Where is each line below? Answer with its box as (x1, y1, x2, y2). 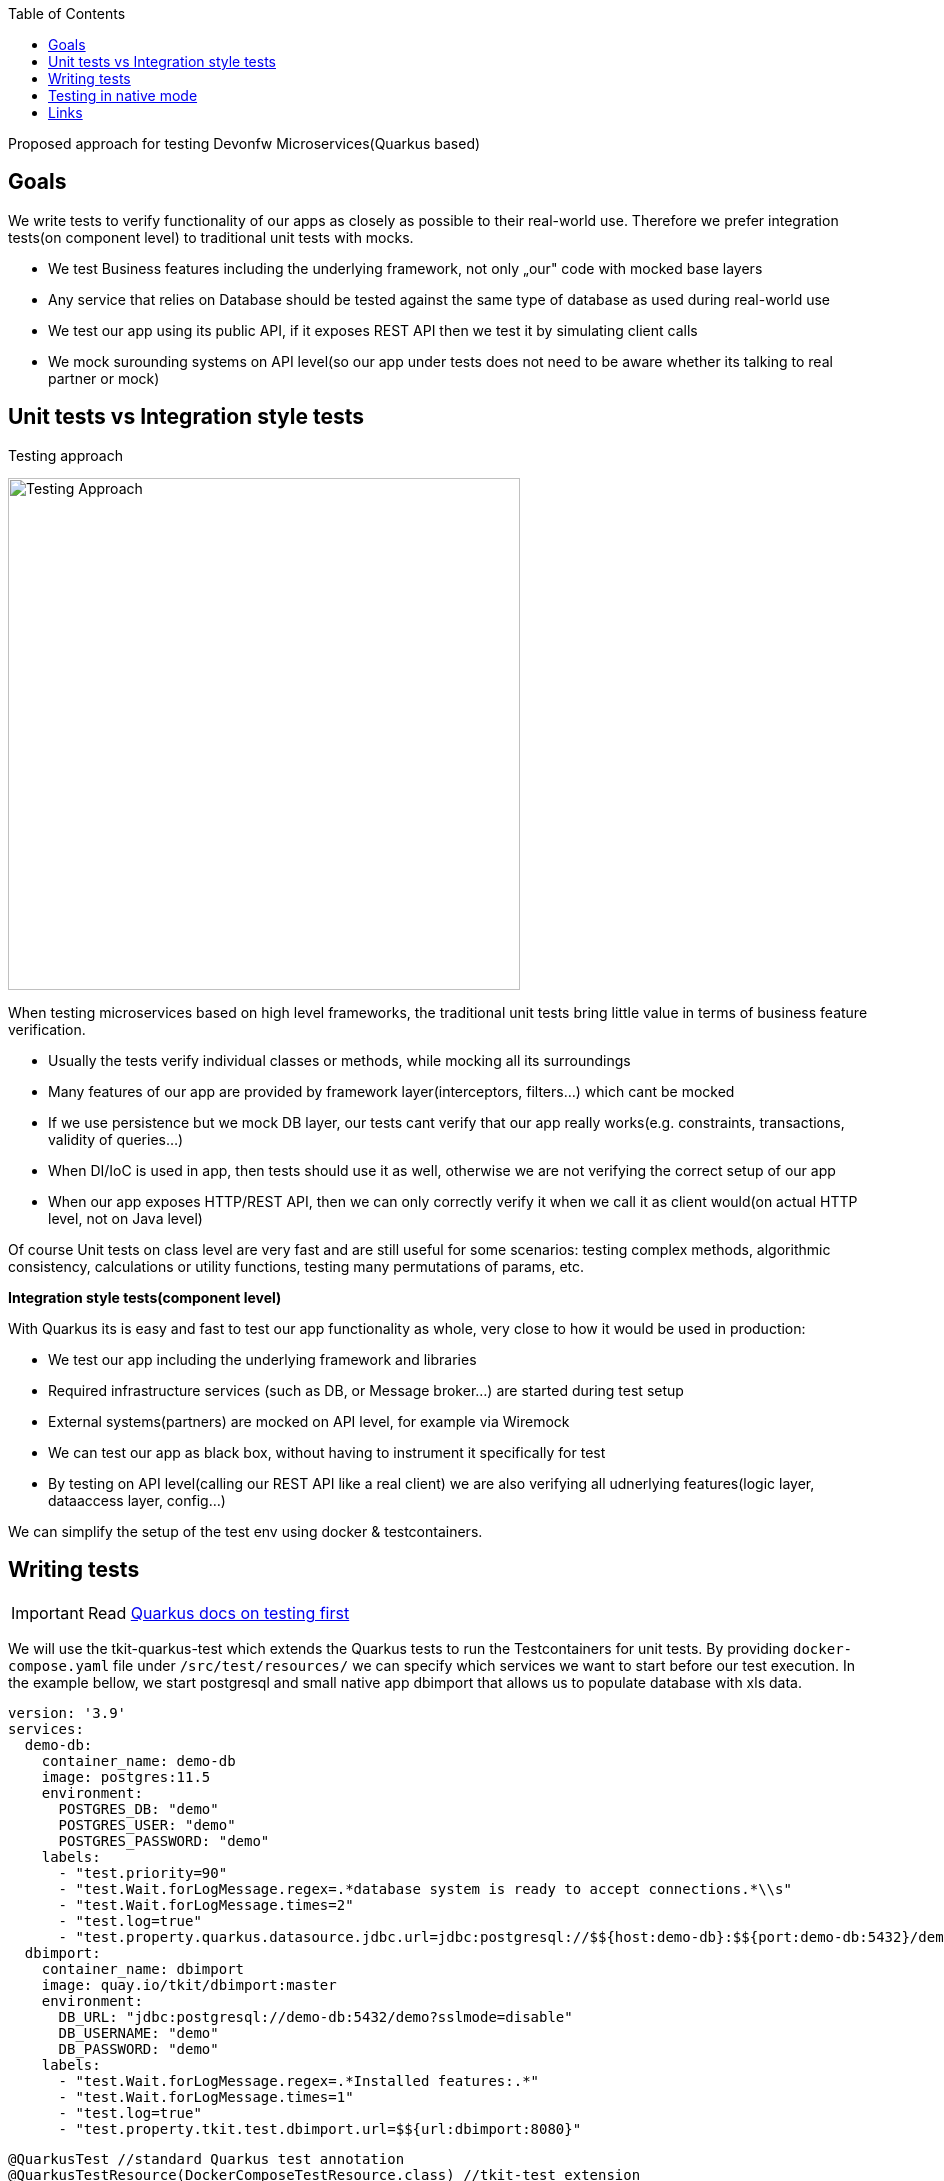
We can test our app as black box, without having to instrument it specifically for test (48, 1443, 606, 1461)
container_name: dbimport (41, 1960, 245, 1977)
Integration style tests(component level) (8, 1288, 282, 1306)
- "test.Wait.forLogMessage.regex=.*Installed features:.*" (58, 2072, 540, 2089)
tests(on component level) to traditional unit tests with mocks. (8, 228, 414, 246)
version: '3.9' (8, 1704, 127, 1721)
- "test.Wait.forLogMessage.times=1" (58, 2088, 354, 2105)
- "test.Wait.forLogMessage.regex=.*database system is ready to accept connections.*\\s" (58, 1880, 792, 1897)
